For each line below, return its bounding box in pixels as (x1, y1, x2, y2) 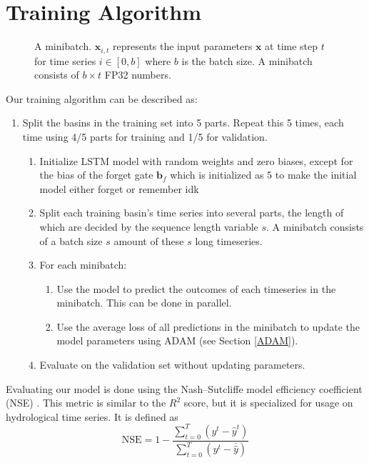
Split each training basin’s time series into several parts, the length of (39, 205, 344, 220)
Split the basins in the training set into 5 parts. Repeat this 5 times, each (22, 115, 344, 130)
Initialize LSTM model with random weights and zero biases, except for (39, 153, 353, 168)
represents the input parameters (113, 39, 253, 54)
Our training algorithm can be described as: (6, 91, 198, 106)
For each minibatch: (39, 257, 127, 272)
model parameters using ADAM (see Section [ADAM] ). (56, 333, 298, 348)
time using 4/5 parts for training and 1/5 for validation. (22, 129, 268, 144)
